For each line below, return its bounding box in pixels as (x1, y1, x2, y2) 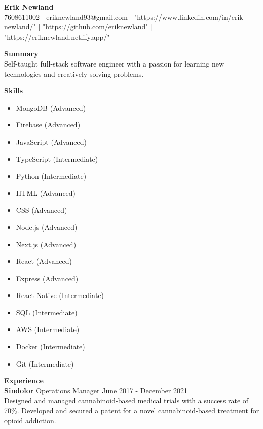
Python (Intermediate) (16, 171, 87, 181)
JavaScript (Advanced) (16, 136, 87, 147)
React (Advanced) (16, 256, 72, 267)
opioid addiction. (4, 415, 56, 425)
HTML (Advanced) (16, 187, 76, 198)
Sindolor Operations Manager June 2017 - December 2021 (4, 385, 188, 395)
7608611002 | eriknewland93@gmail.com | (4, 11, 132, 22)
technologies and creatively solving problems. (4, 68, 144, 79)
